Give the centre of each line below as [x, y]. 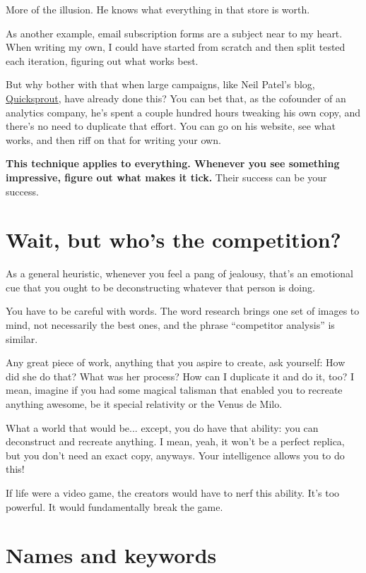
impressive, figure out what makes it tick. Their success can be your [166, 177]
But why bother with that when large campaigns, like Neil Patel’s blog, [160, 84]
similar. [22, 338]
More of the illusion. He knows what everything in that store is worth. [158, 9]
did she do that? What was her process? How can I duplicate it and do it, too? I [180, 376]
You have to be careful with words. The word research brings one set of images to [183, 311]
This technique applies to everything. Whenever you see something [173, 163]
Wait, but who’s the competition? [173, 240]
